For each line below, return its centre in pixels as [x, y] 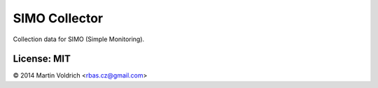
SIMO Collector [58, 18]
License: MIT [42, 59]
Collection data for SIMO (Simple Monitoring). [79, 39]
